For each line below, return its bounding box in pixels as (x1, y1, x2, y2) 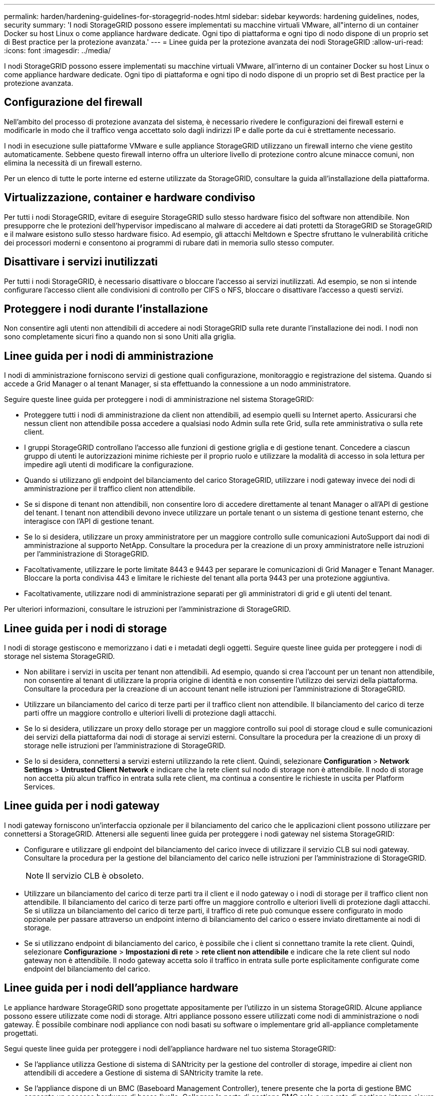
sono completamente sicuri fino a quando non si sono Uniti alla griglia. (4, 332, 236, 341)
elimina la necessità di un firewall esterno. (4, 158, 142, 167)
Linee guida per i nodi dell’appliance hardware (4, 982, 239, 995)
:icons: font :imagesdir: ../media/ (4, 46, 111, 55)
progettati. (4, 1028, 38, 1037)
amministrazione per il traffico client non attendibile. (24, 484, 195, 493)
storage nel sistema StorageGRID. (4, 652, 115, 661)
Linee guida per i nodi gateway (4, 799, 160, 812)
